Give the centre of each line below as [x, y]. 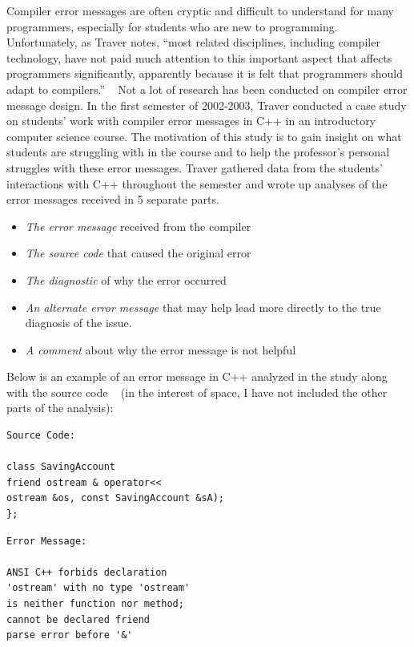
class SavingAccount [61, 467]
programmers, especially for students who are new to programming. [172, 26]
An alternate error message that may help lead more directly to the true [203, 307]
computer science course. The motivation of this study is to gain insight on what [204, 136]
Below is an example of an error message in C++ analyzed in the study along [197, 376]
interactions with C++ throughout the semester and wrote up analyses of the [197, 183]
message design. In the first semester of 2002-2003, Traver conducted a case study [207, 105]
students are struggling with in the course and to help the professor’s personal [198, 152]
